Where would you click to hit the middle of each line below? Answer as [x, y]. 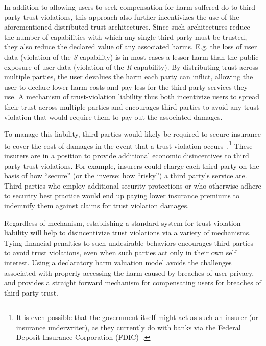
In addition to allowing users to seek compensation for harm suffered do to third [130, 7]
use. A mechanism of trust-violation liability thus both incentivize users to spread [132, 97]
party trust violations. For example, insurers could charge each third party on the [132, 165]
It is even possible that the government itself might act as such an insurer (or [137, 317]
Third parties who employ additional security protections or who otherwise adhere [133, 185]
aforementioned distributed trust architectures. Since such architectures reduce [127, 27]
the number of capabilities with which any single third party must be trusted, [126, 36]
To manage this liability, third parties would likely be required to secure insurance [133, 134]
